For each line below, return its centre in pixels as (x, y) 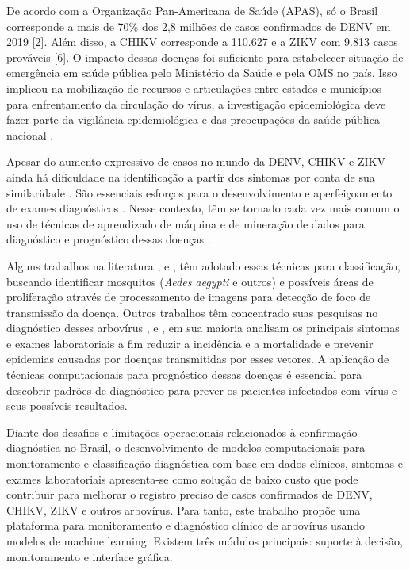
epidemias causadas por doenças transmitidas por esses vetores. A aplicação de (198, 359)
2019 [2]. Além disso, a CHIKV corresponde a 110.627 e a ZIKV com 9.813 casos (202, 42)
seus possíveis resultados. (67, 406)
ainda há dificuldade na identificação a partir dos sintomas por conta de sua (191, 176)
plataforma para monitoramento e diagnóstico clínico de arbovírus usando (186, 525)
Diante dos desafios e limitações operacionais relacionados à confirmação (182, 432)
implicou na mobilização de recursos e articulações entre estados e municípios (194, 88)
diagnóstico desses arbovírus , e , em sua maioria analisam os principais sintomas (203, 328)
